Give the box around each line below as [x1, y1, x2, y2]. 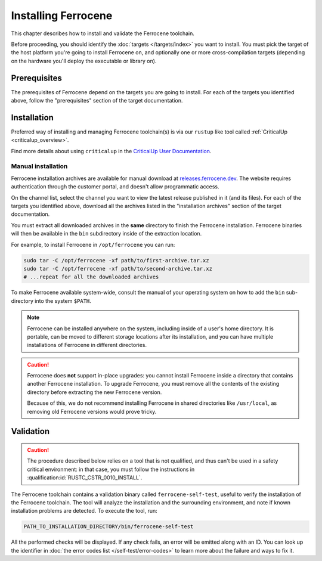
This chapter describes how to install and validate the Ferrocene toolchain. [11, 30, 195, 37]
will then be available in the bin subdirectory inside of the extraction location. [11, 230, 202, 237]
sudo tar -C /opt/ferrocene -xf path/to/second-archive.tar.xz [23, 265, 213, 272]
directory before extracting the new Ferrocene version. [27, 388, 162, 396]
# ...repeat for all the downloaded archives [23, 274, 159, 280]
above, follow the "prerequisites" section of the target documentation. [11, 97, 183, 104]
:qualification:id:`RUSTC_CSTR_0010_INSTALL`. [27, 474, 143, 481]
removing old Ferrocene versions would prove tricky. [27, 408, 157, 415]
